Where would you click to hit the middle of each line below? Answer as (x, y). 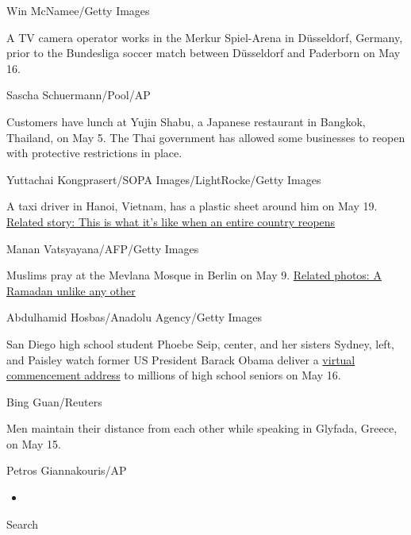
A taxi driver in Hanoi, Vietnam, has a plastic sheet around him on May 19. (192, 206)
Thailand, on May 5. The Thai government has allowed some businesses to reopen (206, 137)
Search (23, 523)
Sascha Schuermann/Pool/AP (79, 95)
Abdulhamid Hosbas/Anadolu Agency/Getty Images (134, 317)
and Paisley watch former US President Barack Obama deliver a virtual (181, 359)
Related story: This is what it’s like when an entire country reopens (171, 221)
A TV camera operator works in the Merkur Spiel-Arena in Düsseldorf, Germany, (205, 37)
